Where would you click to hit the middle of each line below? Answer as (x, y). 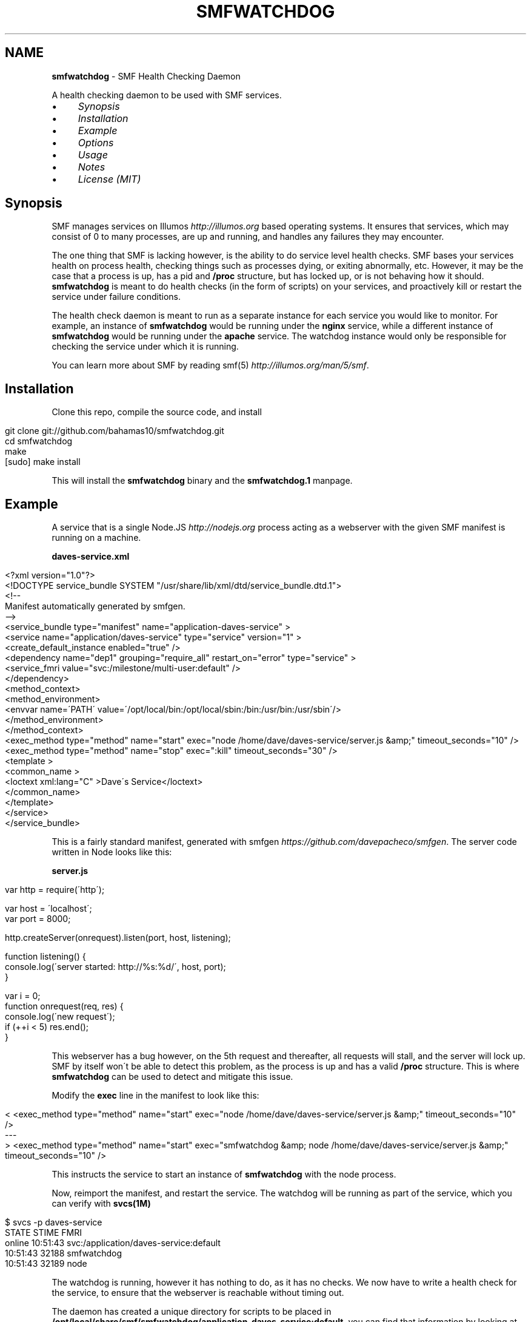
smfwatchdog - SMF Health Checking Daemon (146, 76)
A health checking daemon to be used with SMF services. (167, 95)
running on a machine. (96, 538)
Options (96, 142)
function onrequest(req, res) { (64, 1006)
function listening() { (45, 957)
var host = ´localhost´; (48, 909)
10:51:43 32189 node (46, 1264)
